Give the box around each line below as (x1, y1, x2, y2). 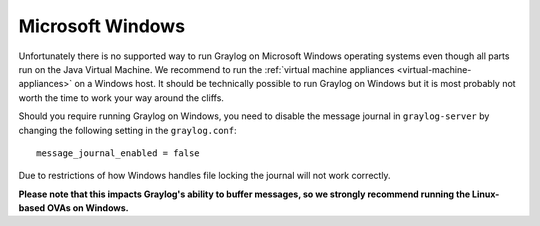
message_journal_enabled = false (36, 147, 200, 159)
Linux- (471, 188, 500, 200)
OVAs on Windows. (46, 202, 129, 214)
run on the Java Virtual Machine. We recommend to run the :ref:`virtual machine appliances (18, 63, 395, 75)
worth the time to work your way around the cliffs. (18, 91, 225, 104)
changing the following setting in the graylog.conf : (18, 124, 237, 136)
